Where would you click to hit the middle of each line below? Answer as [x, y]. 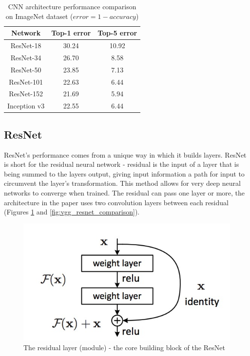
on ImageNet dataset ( [39, 16]
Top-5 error [117, 33]
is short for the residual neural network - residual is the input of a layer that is [122, 164]
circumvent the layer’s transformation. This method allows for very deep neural [122, 183]
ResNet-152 [26, 94]
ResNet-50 [26, 69]
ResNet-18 [26, 45]
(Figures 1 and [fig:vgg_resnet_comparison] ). [72, 212]
